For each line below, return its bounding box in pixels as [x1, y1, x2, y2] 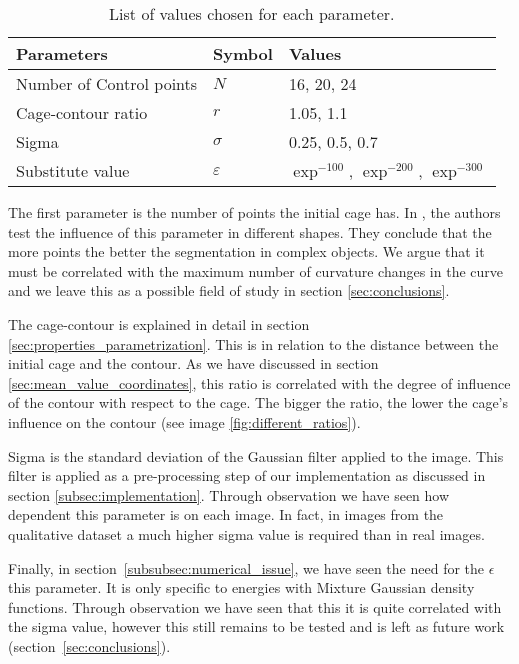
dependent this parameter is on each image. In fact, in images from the [8, 504, 444, 525]
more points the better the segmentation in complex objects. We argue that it [8, 241, 485, 262]
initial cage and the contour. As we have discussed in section [8, 353, 379, 374]
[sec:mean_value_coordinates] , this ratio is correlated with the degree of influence [8, 372, 511, 393]
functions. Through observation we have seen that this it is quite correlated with [8, 596, 502, 617]
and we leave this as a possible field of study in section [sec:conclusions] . [8, 280, 450, 301]
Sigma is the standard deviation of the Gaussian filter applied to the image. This [8, 445, 504, 466]
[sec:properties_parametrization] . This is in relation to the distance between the [8, 333, 499, 354]
